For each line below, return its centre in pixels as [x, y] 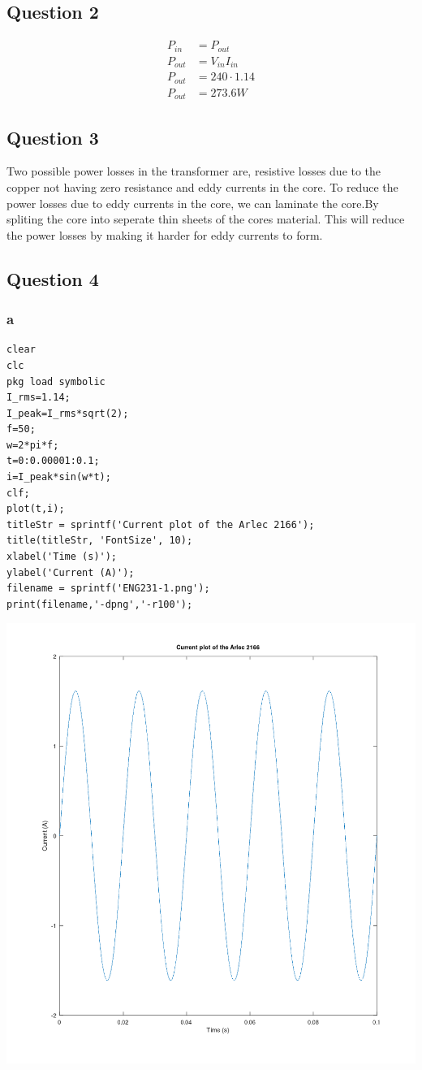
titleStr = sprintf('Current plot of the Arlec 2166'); [161, 524]
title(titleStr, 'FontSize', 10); [100, 541]
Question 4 [53, 278]
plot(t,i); [36, 509]
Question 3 [53, 137]
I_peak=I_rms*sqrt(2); [68, 413]
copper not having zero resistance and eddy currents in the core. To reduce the [202, 186]
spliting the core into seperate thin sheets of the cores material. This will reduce [206, 219]
